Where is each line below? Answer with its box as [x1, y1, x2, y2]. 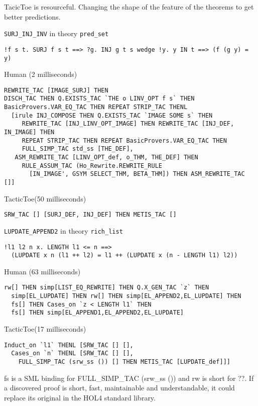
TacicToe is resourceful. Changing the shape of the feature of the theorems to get [4, 2, 254, 12]
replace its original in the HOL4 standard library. [4, 392, 156, 402]
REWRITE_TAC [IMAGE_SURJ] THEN [4, 86, 108, 94]
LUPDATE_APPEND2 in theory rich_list [4, 225, 123, 236]
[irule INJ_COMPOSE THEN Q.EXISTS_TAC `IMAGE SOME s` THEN [11, 112, 213, 119]
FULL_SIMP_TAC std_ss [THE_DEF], [22, 145, 134, 153]
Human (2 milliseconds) [4, 69, 77, 79]
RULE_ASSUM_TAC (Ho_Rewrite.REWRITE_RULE [22, 162, 162, 169]
